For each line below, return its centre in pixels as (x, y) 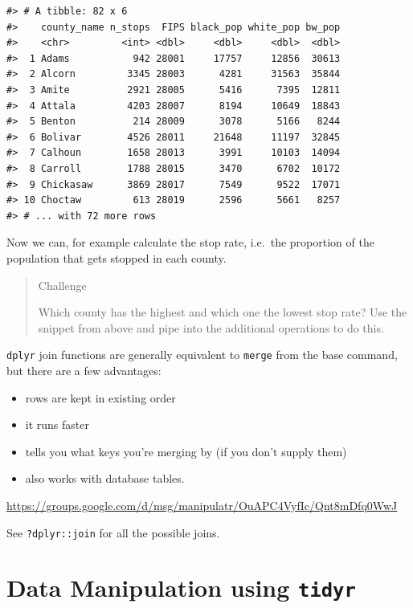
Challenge (62, 285)
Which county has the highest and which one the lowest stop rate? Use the (223, 312)
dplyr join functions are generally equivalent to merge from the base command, (202, 355)
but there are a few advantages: (84, 370)
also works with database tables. (105, 478)
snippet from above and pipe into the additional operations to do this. (211, 327)
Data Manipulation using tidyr (181, 588)
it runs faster (57, 424)
